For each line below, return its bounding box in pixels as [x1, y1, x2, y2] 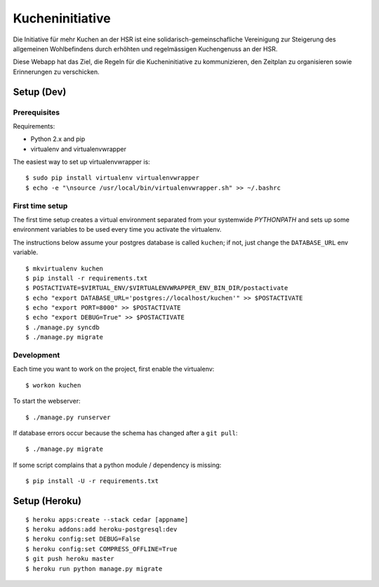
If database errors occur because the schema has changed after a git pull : [13, 428, 238, 437]
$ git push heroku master [25, 555, 115, 563]
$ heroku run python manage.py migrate [25, 565, 163, 572]
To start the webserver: [13, 397, 81, 405]
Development [13, 350, 60, 360]
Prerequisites [13, 107, 60, 117]
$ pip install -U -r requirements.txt [25, 477, 159, 485]
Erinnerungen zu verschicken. [13, 67, 100, 76]
